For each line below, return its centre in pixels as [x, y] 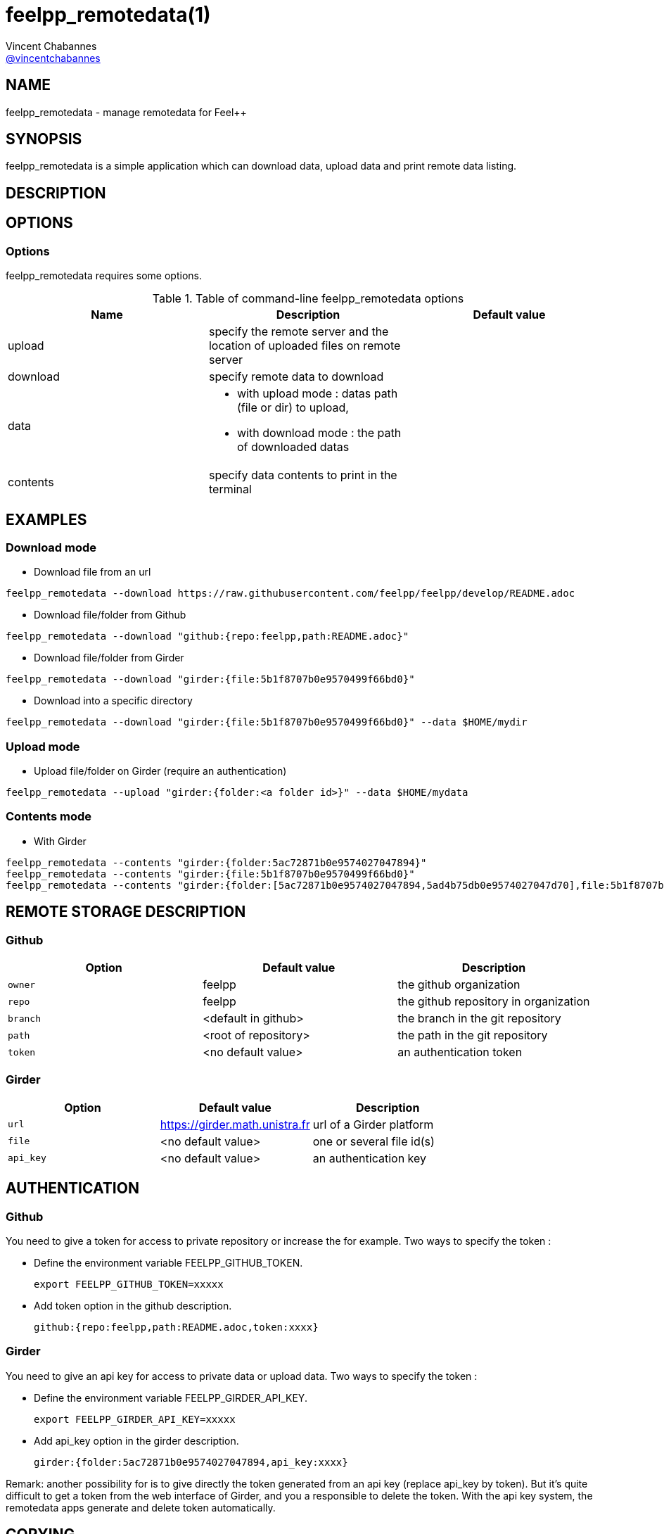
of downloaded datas [293, 447]
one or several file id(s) [373, 1141]
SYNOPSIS [44, 139]
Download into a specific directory [113, 701]
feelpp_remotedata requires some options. [104, 276]
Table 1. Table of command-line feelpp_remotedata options [308, 299]
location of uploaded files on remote [305, 346]
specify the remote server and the [299, 332]
